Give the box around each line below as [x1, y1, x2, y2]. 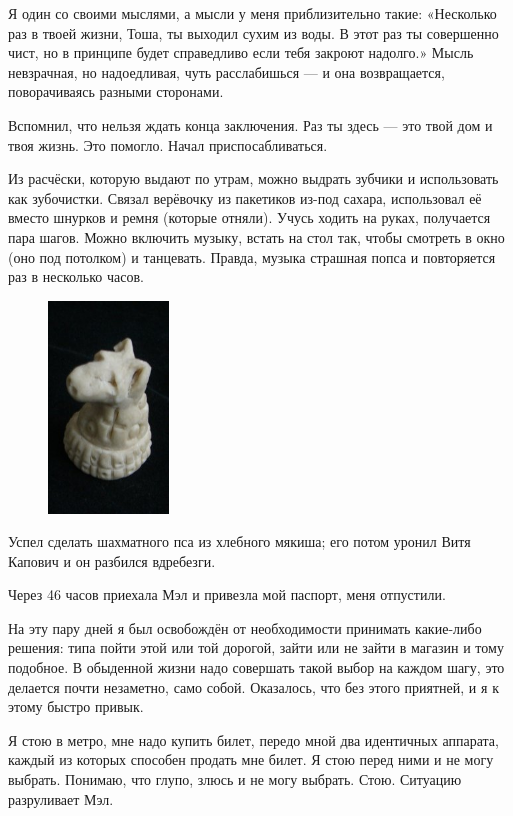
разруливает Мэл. [8, 788, 114, 809]
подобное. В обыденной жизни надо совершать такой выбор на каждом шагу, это [8, 657, 505, 678]
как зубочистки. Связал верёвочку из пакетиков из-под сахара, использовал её [8, 187, 482, 208]
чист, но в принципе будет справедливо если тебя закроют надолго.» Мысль [8, 42, 474, 63]
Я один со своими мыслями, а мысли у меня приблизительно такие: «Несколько [8, 3, 497, 23]
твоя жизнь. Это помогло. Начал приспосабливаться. [8, 134, 328, 155]
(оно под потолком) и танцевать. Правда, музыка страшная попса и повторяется [8, 246, 496, 267]
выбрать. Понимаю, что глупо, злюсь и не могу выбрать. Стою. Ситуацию [8, 769, 462, 790]
